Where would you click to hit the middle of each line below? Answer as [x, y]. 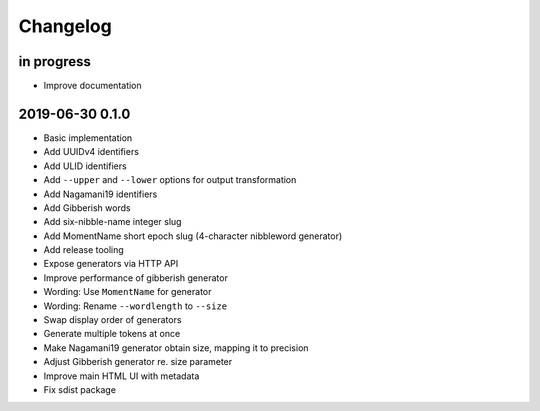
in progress [55, 61]
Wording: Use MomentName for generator [127, 292]
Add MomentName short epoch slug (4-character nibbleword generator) [193, 236]
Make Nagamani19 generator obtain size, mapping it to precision [176, 347]
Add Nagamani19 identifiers [100, 194]
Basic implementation [88, 137]
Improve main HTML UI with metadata [121, 376]
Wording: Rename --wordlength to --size [135, 306]
